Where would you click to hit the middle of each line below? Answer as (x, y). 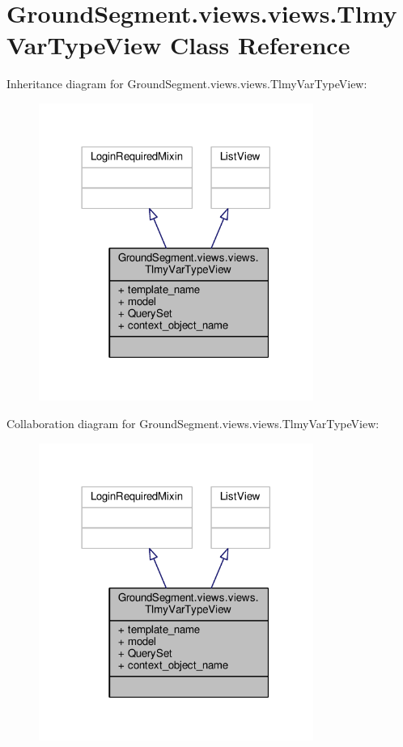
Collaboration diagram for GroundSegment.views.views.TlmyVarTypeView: (193, 423)
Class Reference (260, 45)
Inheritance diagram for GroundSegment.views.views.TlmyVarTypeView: (187, 84)
